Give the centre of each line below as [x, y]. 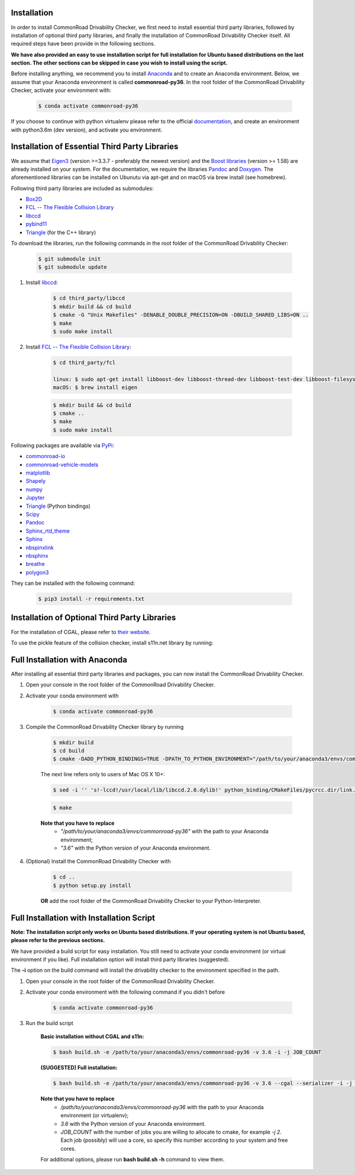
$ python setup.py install [92, 885]
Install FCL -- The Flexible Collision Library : [78, 347]
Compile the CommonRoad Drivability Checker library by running [105, 726]
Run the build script [49, 1023]
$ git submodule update [73, 267]
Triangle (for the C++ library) [61, 232]
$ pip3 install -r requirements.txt [91, 599]
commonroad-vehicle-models [62, 465]
